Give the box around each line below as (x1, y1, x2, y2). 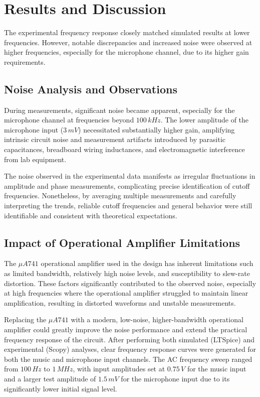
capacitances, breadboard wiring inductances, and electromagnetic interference (4, 144, 245, 155)
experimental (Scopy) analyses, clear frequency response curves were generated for (4, 344, 256, 354)
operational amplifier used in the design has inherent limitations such (41, 258, 253, 269)
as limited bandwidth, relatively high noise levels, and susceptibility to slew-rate (4, 268, 250, 279)
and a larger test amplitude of (4, 373, 96, 383)
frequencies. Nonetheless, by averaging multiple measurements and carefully (4, 190, 236, 201)
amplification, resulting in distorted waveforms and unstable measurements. (4, 297, 236, 308)
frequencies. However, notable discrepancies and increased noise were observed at (4, 37, 252, 47)
